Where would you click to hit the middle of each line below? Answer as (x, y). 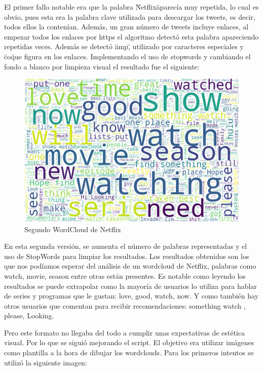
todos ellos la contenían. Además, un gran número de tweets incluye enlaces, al (126, 27)
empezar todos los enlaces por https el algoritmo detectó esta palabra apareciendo (131, 36)
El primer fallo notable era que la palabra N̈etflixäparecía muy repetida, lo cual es (131, 7)
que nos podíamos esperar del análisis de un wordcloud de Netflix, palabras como (130, 266)
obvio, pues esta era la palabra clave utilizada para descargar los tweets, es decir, (130, 16)
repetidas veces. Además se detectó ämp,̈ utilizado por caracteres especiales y (124, 46)
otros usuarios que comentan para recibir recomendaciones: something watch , (125, 305)
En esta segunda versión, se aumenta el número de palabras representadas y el (126, 246)
